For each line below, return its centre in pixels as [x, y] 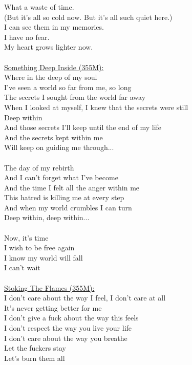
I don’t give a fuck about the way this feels [71, 318]
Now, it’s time [26, 237]
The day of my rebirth [39, 167]
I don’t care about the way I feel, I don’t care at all [85, 298]
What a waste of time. [39, 7]
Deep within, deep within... [47, 217]
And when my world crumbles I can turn [68, 207]
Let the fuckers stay [35, 348]
